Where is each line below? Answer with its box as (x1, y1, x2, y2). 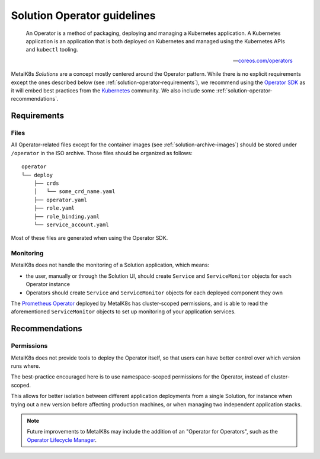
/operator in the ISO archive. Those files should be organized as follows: (11, 149, 193, 156)
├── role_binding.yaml (33, 213, 100, 220)
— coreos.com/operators (233, 57, 293, 64)
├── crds (33, 180, 59, 187)
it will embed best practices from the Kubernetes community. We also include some (11, 86, 215, 94)
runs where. (11, 362, 41, 370)
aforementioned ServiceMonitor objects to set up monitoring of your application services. (11, 308, 236, 315)
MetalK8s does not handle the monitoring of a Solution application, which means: (11, 261, 210, 269)
